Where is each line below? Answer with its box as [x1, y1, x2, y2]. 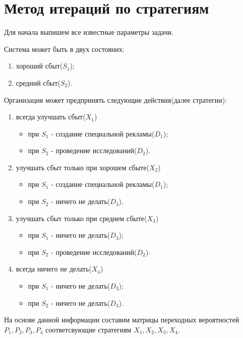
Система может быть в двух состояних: [4, 43, 125, 54]
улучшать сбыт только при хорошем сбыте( [16, 162, 149, 172]
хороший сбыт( [16, 60, 63, 71]
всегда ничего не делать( [16, 263, 92, 274]
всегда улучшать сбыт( [16, 111, 86, 122]
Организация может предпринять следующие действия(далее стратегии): [4, 94, 227, 105]
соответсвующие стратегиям [45, 324, 132, 334]
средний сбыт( [16, 77, 60, 88]
